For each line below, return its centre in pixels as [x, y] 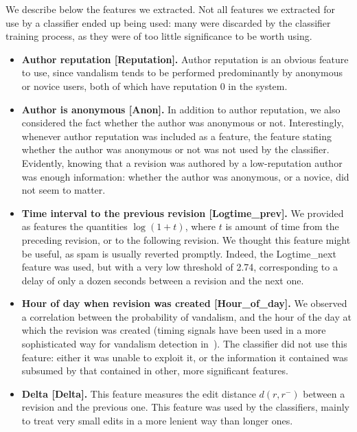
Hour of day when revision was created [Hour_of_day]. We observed [184, 303]
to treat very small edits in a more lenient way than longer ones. [157, 421]
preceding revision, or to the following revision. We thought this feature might [186, 239]
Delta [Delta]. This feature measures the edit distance [139, 393]
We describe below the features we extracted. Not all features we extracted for [170, 9]
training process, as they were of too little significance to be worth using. [159, 36]
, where [200, 226]
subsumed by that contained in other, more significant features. [155, 371]
